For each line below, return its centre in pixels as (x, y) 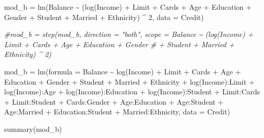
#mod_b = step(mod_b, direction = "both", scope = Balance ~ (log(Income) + (129, 34)
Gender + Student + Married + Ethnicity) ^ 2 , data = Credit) (104, 17)
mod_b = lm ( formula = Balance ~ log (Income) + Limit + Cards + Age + (122, 71)
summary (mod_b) (33, 129)
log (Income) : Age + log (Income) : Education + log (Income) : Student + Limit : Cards (132, 92)
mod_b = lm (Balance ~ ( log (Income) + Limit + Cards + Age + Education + (128, 7)
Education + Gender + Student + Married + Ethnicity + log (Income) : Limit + (129, 81)
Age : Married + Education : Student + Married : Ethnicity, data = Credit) (117, 112)
